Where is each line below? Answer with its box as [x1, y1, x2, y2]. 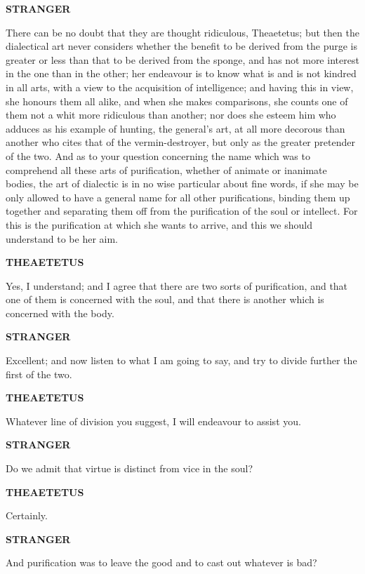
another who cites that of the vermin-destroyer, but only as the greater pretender [6, 135, 355, 149]
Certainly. [6, 508, 48, 523]
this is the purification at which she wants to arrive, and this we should [6, 217, 312, 232]
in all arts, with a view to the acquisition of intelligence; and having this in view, [6, 79, 354, 94]
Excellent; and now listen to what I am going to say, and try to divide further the [6, 353, 357, 368]
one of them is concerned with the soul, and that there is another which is [6, 292, 324, 307]
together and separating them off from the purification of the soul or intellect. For [6, 203, 358, 218]
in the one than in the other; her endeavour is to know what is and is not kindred [6, 66, 357, 81]
